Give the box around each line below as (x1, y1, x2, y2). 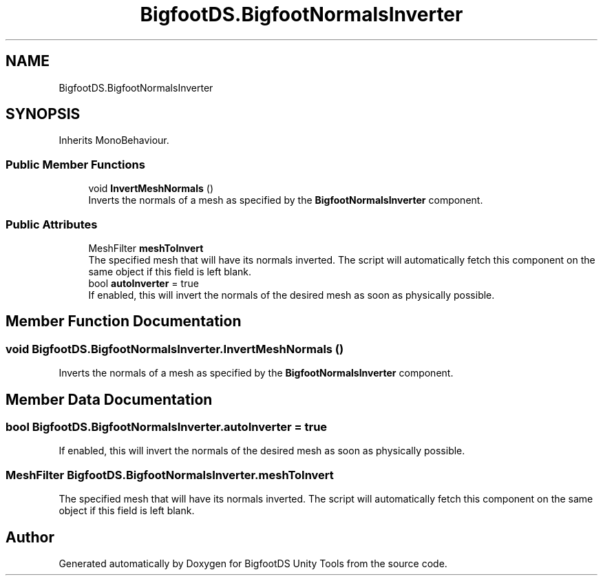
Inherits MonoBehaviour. (59, 134, 169, 147)
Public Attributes (6, 217, 98, 231)
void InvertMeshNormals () (88, 182, 214, 195)
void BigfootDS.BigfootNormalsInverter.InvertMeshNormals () (6, 341, 344, 356)
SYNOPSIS (6, 105, 81, 123)
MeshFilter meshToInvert (88, 242, 204, 254)
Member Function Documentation (6, 313, 242, 330)
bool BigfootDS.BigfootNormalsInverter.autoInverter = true (6, 420, 328, 434)
